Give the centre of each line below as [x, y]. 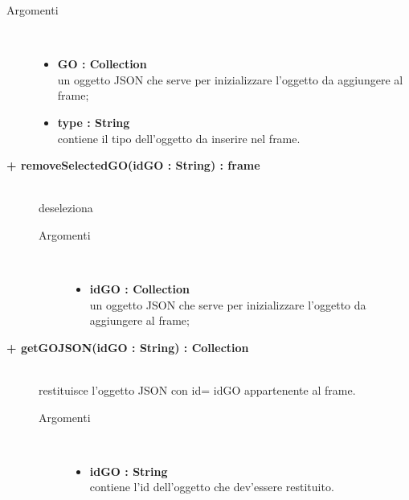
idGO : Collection [140, 289]
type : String [94, 122]
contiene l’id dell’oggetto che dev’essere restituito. [212, 487]
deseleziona [66, 208]
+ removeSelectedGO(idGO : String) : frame [133, 165]
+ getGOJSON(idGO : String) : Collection [128, 347]
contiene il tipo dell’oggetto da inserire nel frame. [179, 138]
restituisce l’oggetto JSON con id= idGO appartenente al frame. [197, 390]
